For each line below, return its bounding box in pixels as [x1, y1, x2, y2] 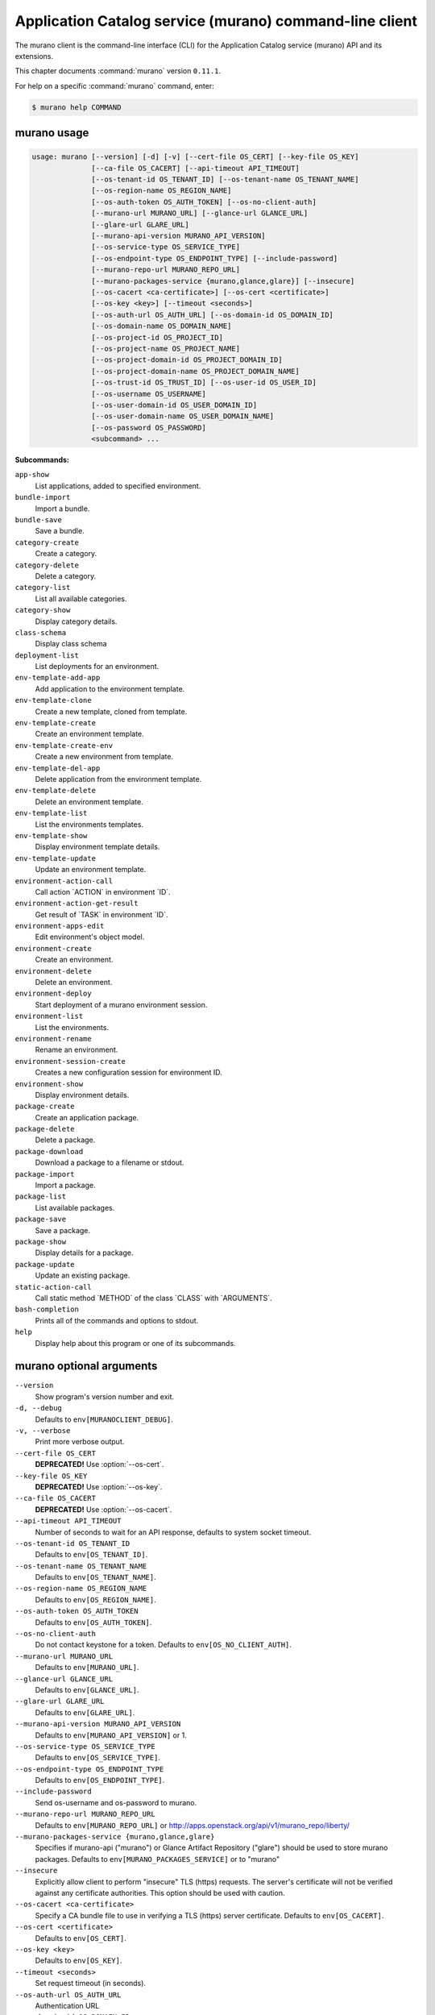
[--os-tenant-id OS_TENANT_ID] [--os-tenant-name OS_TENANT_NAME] [91, 175, 359, 185]
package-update [14, 1260, 76, 1269]
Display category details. [35, 617, 118, 626]
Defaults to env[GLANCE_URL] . [35, 1685, 139, 1694]
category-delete [14, 560, 80, 570]
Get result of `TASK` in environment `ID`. [35, 909, 168, 919]
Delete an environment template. [35, 796, 144, 806]
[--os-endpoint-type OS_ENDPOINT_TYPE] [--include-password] [91, 254, 338, 263]
